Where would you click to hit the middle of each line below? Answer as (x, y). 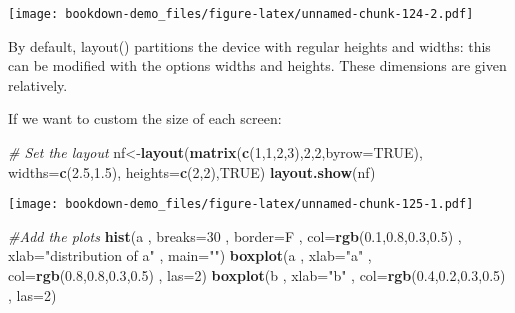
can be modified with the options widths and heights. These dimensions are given (257, 65)
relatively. (38, 84)
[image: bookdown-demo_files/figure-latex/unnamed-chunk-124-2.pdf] (241, 14)
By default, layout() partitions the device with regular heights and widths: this (249, 45)
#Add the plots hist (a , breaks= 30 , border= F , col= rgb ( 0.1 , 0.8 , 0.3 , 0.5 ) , (235, 235)
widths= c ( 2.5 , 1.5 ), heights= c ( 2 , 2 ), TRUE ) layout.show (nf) (192, 171)
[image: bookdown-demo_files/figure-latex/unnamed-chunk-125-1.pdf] (241, 204)
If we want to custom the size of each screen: (145, 118)
